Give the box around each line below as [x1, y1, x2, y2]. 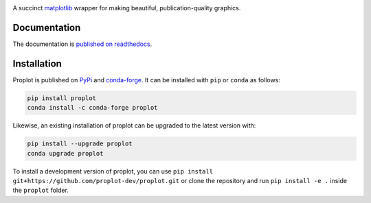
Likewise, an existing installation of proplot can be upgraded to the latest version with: [12, 121, 256, 130]
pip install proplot [27, 94, 96, 102]
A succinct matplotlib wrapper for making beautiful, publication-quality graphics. [12, 4, 241, 12]
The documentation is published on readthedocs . [12, 40, 153, 48]
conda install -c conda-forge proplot [27, 104, 158, 112]
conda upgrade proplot [27, 150, 104, 157]
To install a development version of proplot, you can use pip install [12, 167, 213, 175]
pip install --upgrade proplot [27, 140, 133, 147]
